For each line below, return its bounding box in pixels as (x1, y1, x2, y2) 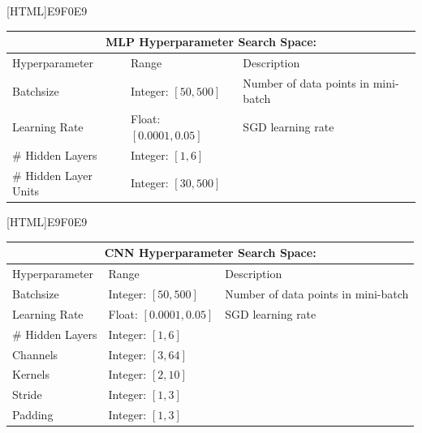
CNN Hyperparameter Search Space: (104, 244, 316, 261)
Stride (12, 386, 42, 403)
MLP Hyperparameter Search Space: (105, 33, 317, 50)
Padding (12, 406, 54, 423)
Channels (12, 345, 58, 362)
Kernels (12, 366, 50, 383)
